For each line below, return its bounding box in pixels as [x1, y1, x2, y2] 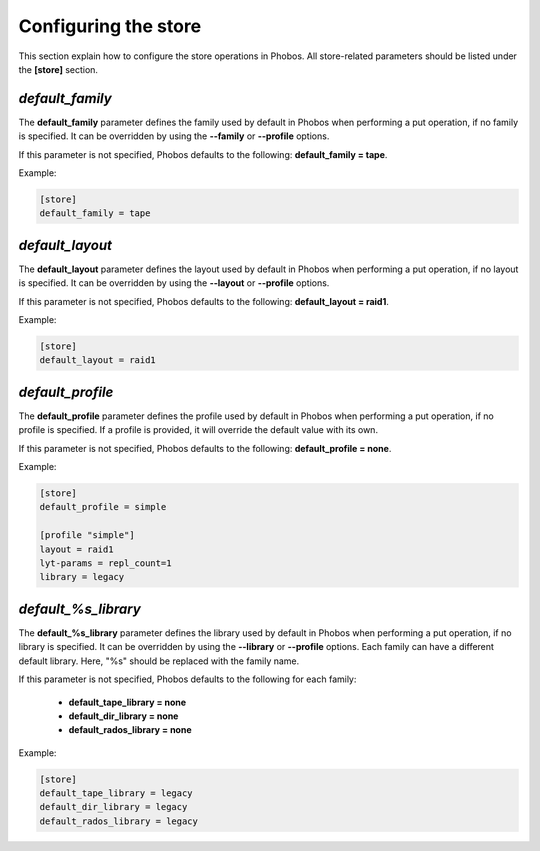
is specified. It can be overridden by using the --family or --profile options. [18, 130, 330, 142]
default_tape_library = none [68, 696, 187, 708]
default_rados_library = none [68, 724, 192, 736]
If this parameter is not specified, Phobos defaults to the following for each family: [18, 673, 357, 685]
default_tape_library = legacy [39, 788, 194, 799]
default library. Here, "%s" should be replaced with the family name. [18, 655, 300, 667]
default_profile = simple [39, 501, 167, 513]
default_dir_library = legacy [39, 801, 188, 813]
